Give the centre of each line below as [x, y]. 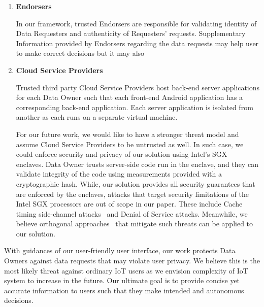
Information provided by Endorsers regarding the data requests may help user [137, 43]
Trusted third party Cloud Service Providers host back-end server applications [138, 87]
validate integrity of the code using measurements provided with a [119, 174]
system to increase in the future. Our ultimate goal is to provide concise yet [122, 280]
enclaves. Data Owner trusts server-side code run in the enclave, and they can [137, 164]
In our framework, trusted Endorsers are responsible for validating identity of [136, 23]
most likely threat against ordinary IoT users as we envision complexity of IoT [126, 270]
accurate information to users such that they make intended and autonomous [124, 290]
